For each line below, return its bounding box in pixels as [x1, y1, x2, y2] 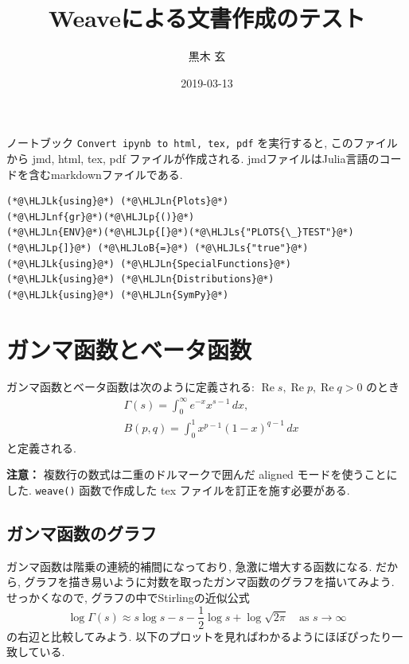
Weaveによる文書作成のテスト [48, 2, 366, 34]
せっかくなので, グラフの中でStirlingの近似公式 [6, 588, 250, 605]
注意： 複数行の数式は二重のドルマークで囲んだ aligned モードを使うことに [6, 466, 398, 483]
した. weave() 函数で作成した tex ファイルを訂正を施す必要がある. [6, 481, 350, 498]
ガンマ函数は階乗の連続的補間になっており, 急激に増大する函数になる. [6, 557, 372, 574]
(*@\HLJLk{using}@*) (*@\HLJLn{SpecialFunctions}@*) [6, 258, 291, 270]
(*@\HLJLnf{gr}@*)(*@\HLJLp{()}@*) [6, 211, 195, 223]
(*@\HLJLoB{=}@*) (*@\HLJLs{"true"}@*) [97, 242, 309, 254]
